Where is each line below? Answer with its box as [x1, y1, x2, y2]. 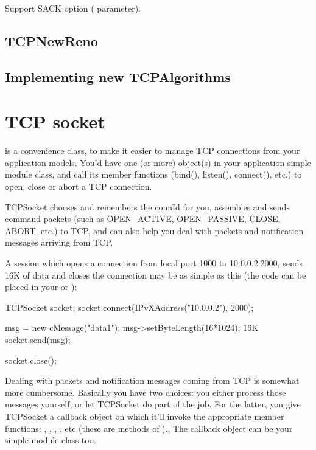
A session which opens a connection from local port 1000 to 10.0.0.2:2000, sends [5, 257, 303, 269]
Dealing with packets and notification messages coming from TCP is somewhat [5, 374, 300, 387]
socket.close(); [5, 353, 57, 366]
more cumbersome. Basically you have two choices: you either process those [5, 386, 286, 398]
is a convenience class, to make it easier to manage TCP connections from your [5, 144, 300, 157]
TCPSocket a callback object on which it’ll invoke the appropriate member [5, 409, 284, 422]
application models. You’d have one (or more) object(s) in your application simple [5, 156, 311, 168]
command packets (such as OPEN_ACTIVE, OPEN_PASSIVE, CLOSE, [5, 212, 281, 225]
